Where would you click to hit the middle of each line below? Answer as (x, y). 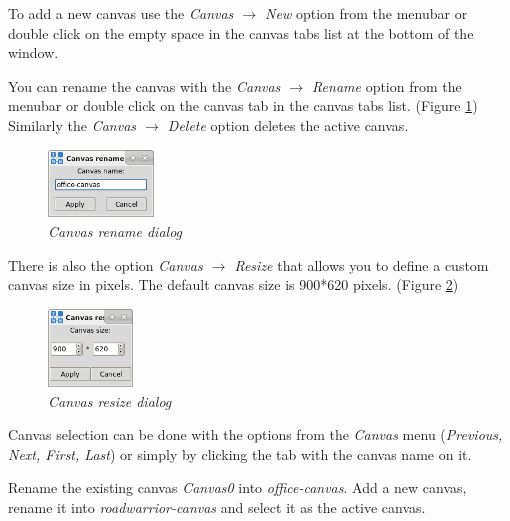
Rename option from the (387, 85)
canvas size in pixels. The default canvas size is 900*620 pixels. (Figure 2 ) (233, 284)
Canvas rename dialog (115, 231)
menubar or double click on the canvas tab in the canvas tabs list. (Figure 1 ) (243, 105)
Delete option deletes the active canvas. (288, 124)
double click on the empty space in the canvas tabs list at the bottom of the (241, 32)
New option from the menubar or (366, 13)
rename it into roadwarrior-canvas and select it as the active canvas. (217, 507)
